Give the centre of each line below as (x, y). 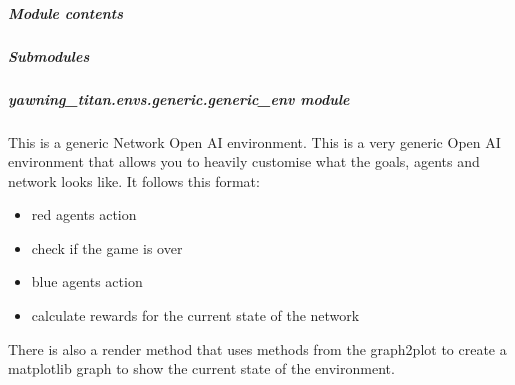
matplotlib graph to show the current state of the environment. (201, 368)
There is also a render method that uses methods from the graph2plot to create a (257, 348)
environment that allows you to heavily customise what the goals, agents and (244, 161)
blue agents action (87, 281)
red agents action (84, 214)
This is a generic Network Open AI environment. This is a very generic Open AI (254, 141)
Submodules (49, 55)
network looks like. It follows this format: (134, 180)
